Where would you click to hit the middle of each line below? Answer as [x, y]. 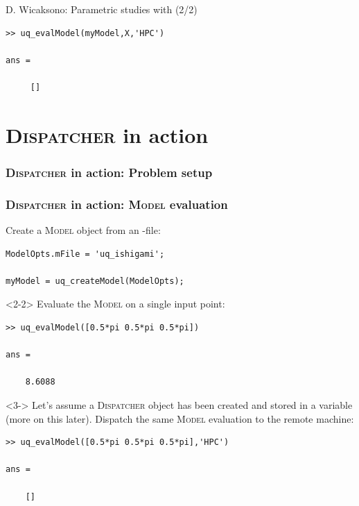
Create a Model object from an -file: [83, 230]
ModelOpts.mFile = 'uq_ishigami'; [85, 254]
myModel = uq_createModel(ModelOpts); [95, 281]
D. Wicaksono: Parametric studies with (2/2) [102, 9]
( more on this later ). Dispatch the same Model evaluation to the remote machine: [180, 418]
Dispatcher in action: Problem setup [109, 172]
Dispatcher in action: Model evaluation [117, 204]
